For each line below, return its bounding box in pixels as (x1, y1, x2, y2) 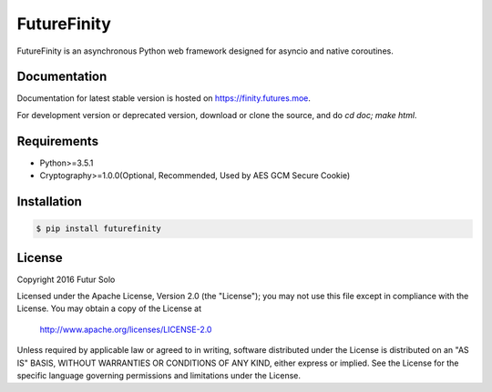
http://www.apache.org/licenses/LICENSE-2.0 (39, 324, 212, 335)
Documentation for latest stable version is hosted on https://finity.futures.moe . (16, 93, 312, 104)
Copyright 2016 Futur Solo (16, 274, 116, 285)
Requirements (16, 133, 99, 149)
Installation (16, 194, 82, 209)
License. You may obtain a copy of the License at (16, 303, 202, 314)
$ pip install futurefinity (36, 224, 161, 234)
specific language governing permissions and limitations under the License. (16, 369, 301, 381)
